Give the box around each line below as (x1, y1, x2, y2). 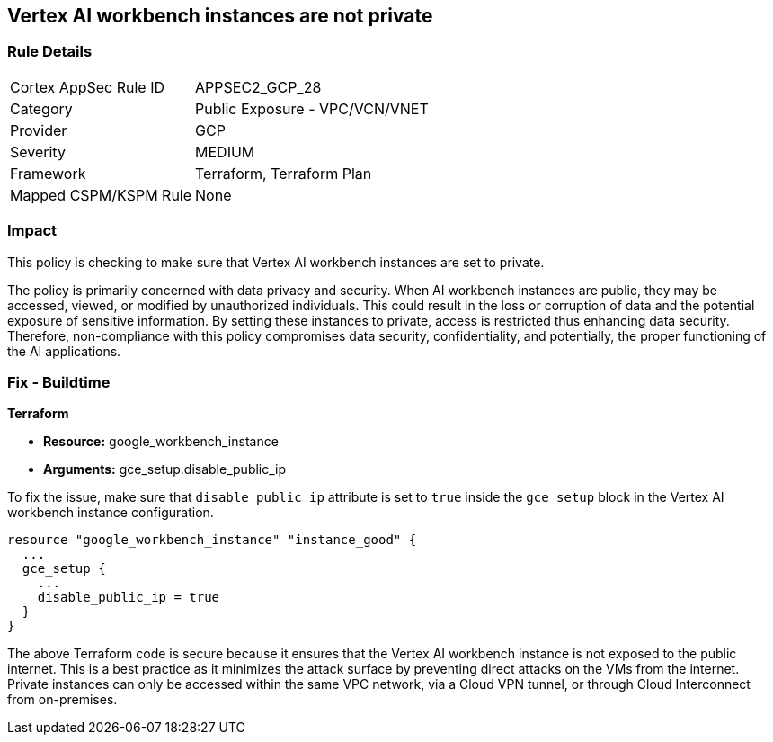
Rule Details (7, 42, 93, 61)
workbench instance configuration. (7, 505, 214, 521)
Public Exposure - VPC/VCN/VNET (195, 99, 429, 118)
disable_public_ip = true (37, 590, 220, 605)
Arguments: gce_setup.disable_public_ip (43, 461, 287, 478)
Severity (10, 142, 66, 161)
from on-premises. (7, 692, 118, 708)
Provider (10, 121, 67, 139)
